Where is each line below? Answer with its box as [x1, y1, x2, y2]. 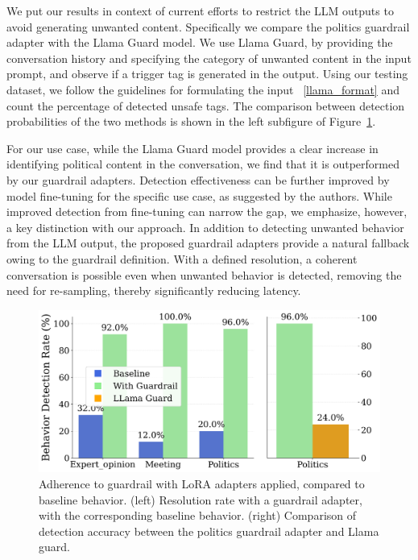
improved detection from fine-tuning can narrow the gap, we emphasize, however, [6, 203, 408, 220]
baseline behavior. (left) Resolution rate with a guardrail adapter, [39, 491, 362, 508]
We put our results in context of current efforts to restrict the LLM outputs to [6, 2, 394, 19]
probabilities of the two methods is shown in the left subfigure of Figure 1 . [6, 113, 376, 130]
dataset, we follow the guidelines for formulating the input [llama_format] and [6, 81, 400, 97]
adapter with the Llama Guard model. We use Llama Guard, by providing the [6, 34, 393, 51]
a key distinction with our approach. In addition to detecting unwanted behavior [6, 218, 404, 235]
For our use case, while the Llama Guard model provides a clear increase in [6, 139, 379, 156]
